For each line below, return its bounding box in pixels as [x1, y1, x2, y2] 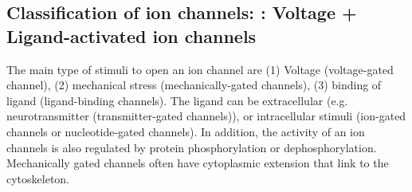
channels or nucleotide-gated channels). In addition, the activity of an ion [6, 123, 365, 139]
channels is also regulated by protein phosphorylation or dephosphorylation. [6, 139, 377, 155]
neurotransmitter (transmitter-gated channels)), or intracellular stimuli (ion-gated [6, 108, 406, 124]
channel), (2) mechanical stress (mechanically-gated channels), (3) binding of [6, 76, 382, 93]
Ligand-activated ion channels [6, 23, 257, 48]
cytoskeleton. [6, 170, 70, 186]
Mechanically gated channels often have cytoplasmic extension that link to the [6, 155, 389, 171]
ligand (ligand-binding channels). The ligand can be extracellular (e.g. [6, 92, 348, 108]
